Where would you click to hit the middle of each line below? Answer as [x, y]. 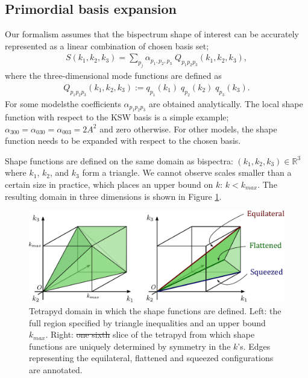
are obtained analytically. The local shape [226, 103]
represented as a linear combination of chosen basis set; [107, 45]
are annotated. [56, 370]
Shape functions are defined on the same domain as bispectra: [119, 160]
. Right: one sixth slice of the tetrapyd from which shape [150, 334]
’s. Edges [254, 346]
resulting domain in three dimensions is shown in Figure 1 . [113, 196]
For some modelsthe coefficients [63, 103]
